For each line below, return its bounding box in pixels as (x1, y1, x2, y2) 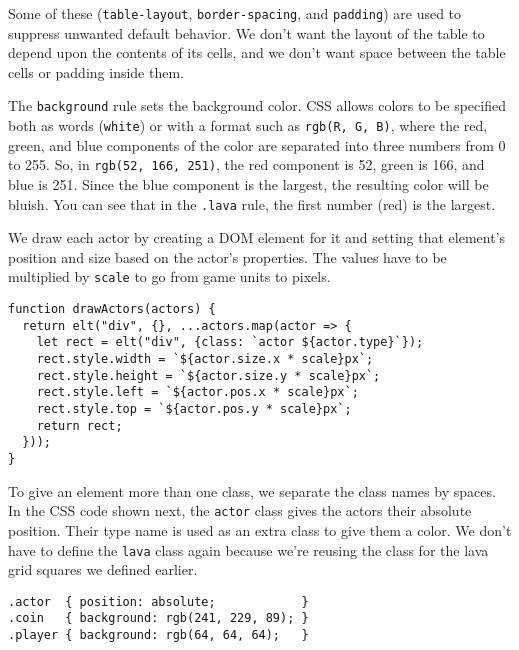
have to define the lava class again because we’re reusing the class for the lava (8, 539, 489, 560)
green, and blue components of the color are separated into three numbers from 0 (8, 134, 506, 155)
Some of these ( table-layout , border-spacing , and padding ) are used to (8, 3, 462, 23)
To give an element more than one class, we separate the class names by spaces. (8, 480, 496, 501)
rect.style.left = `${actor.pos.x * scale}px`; (36, 385, 359, 400)
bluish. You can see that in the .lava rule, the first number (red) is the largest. (8, 193, 496, 214)
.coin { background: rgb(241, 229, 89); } (8, 611, 309, 626)
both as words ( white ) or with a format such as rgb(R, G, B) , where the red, (8, 115, 488, 136)
